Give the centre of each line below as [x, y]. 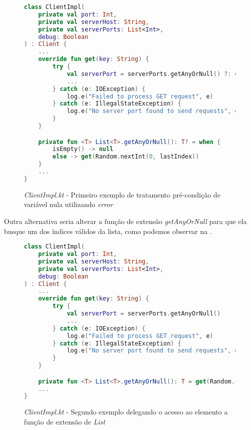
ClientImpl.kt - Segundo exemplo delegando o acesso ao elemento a [126, 412]
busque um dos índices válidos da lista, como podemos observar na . [108, 231]
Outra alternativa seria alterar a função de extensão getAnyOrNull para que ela [125, 221]
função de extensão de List [65, 421]
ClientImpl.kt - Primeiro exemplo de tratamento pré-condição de [122, 194]
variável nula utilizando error [69, 204]
